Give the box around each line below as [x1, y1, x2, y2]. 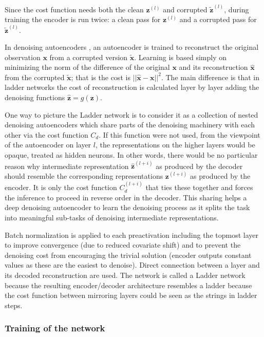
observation [5, 51, 41, 62]
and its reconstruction [179, 62, 248, 72]
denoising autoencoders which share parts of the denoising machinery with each [5, 119, 255, 130]
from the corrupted [5, 71, 65, 82]
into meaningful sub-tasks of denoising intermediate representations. [5, 212, 219, 223]
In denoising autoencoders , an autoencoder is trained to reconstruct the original [5, 42, 259, 52]
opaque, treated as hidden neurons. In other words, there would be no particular [5, 149, 258, 160]
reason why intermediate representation [5, 160, 129, 171]
